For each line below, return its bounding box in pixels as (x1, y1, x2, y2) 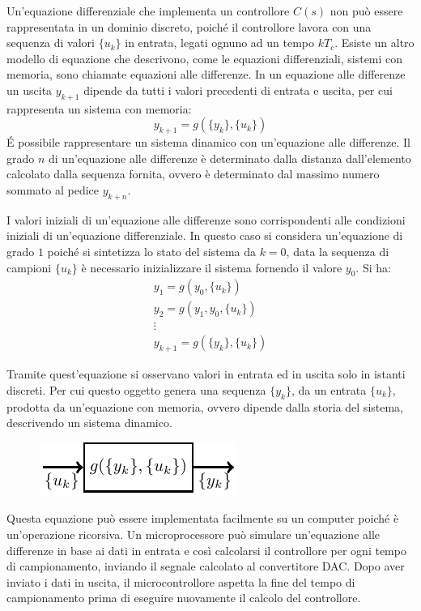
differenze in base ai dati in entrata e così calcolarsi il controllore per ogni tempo (6, 541, 406, 558)
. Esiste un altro (334, 34, 415, 51)
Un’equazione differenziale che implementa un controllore (6, 2, 290, 19)
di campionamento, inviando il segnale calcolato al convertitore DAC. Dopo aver (6, 558, 405, 575)
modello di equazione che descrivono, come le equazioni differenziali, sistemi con (6, 49, 403, 66)
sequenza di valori (6, 34, 96, 51)
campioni (6, 258, 52, 276)
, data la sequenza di (286, 242, 389, 259)
